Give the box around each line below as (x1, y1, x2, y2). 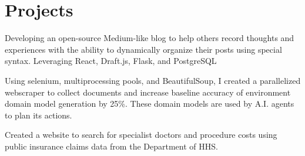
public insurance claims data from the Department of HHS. (5, 140, 218, 152)
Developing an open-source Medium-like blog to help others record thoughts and (5, 32, 294, 44)
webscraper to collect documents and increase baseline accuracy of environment (5, 86, 291, 98)
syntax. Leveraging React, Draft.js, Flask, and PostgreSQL (5, 55, 217, 67)
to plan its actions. (5, 108, 72, 121)
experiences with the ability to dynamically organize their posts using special (5, 43, 282, 55)
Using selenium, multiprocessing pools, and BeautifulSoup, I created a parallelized (5, 74, 301, 86)
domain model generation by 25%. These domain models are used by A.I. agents (5, 97, 294, 110)
